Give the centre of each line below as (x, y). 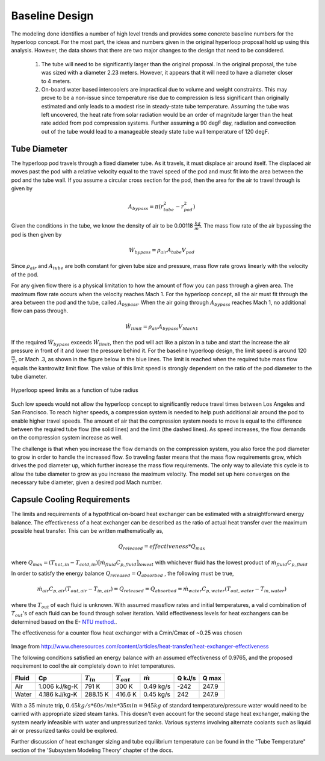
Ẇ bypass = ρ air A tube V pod (162, 251)
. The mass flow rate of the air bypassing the (256, 225)
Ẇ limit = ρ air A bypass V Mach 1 (162, 327)
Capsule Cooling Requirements (71, 500)
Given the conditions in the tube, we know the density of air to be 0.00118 (102, 225)
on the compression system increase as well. (67, 438)
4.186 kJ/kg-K (58, 694)
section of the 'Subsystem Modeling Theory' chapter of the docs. (92, 750)
